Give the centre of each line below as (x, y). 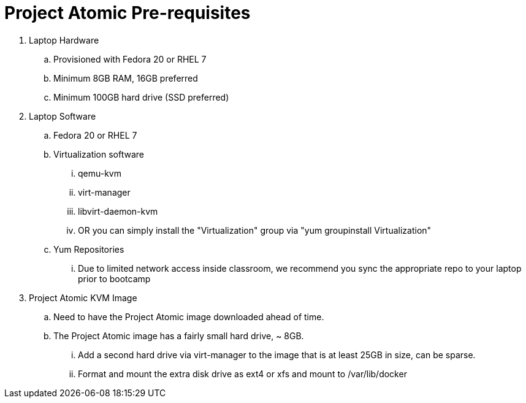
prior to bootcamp (114, 278)
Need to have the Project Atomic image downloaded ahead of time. (189, 317)
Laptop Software (63, 116)
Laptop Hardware (64, 40)
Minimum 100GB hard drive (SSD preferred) (141, 97)
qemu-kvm (100, 173)
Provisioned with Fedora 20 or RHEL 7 (130, 59)
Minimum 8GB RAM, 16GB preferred (126, 78)
